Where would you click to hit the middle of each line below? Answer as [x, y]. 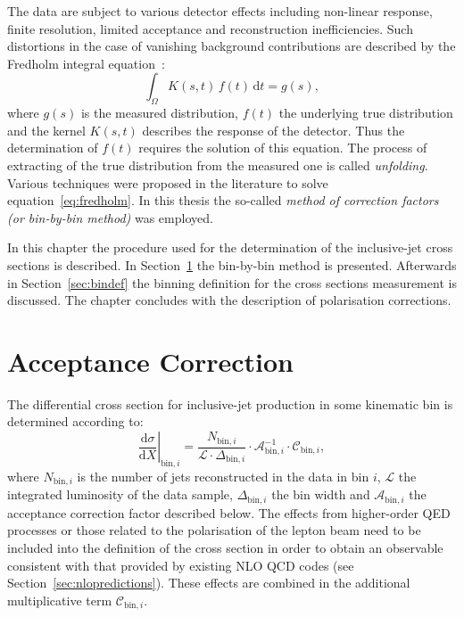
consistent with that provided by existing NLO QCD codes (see [181, 565]
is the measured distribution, [159, 113]
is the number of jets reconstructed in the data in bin [223, 476]
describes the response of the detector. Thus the [273, 130]
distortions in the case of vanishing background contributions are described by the [232, 46]
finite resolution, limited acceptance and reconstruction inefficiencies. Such [210, 28]
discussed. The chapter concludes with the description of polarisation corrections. [229, 300]
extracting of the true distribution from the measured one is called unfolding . [218, 165]
